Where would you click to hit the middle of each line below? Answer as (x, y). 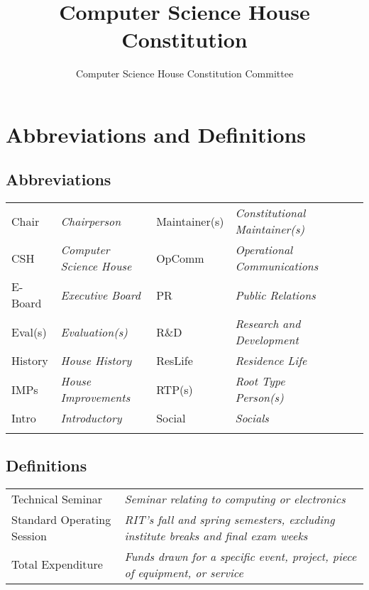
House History (96, 361)
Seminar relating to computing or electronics (235, 498)
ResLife (175, 361)
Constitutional (270, 213)
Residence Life (271, 361)
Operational (264, 250)
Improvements (95, 398)
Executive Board (100, 295)
